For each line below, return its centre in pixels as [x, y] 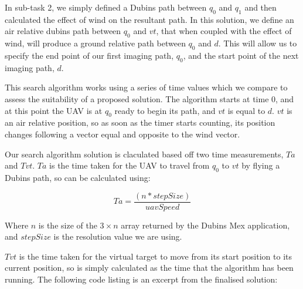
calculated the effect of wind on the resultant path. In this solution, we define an [149, 19]
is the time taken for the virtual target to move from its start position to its [155, 256]
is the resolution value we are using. [118, 236]
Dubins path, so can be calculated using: [78, 177]
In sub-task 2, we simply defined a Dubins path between [106, 7]
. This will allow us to [258, 43]
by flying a [261, 165]
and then [261, 7]
